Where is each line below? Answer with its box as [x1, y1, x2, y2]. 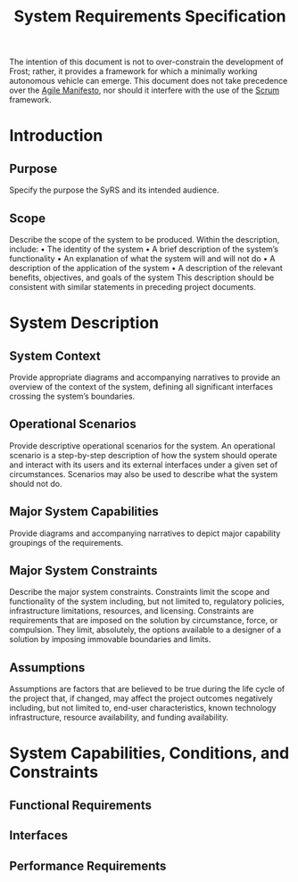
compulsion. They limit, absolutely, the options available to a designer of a [9, 624, 282, 635]
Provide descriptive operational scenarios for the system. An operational [9, 440, 276, 451]
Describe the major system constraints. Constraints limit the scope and [9, 587, 270, 598]
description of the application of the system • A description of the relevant [9, 263, 283, 273]
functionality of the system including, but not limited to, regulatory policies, [9, 596, 285, 607]
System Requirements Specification [13, 6, 286, 27]
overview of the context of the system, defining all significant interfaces [9, 382, 274, 392]
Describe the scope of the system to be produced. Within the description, [9, 235, 280, 244]
